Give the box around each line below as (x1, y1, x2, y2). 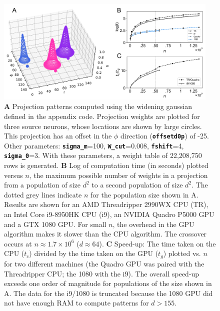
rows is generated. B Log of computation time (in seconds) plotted (4, 160, 208, 170)
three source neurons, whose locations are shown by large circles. (4, 120, 202, 131)
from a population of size (4, 179, 80, 190)
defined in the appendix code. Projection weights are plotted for (4, 110, 200, 121)
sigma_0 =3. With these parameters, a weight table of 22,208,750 (4, 150, 202, 160)
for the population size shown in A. (90, 189, 198, 199)
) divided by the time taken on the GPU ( (29, 248, 158, 258)
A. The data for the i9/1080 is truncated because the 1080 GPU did (4, 287, 213, 298)
